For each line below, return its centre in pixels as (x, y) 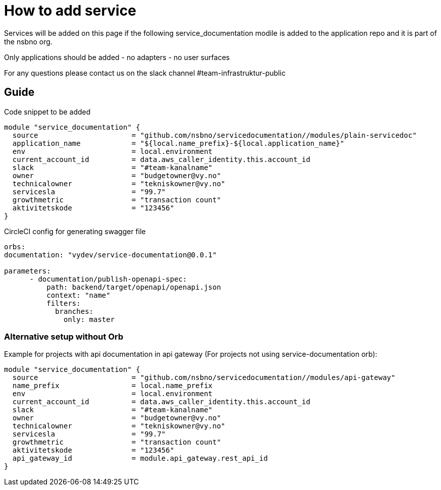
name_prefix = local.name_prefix (113, 386)
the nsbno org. (28, 41)
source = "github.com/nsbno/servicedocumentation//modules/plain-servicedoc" (214, 135)
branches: (74, 311)
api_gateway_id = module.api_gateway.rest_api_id (140, 458)
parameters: (27, 271)
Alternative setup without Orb (64, 336)
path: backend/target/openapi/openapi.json (134, 287)
